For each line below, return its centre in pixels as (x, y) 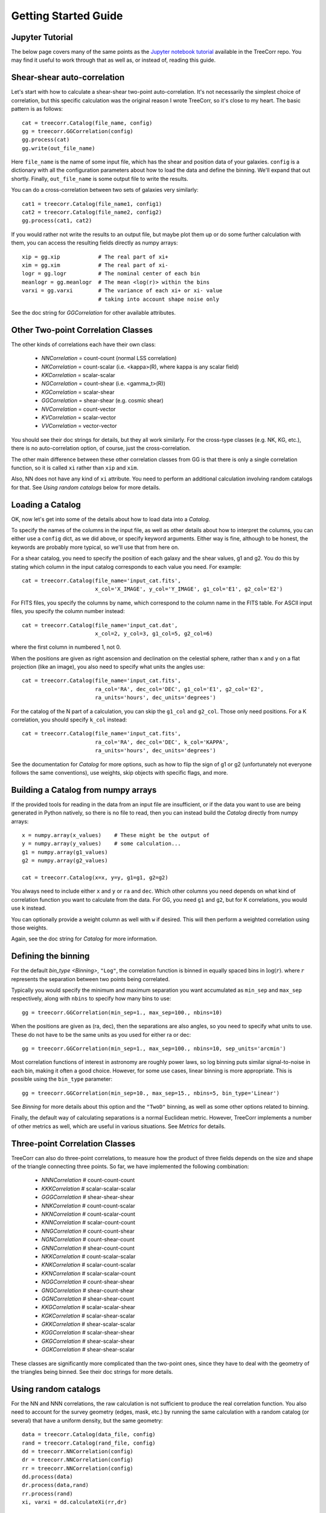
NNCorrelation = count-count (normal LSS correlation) (109, 358)
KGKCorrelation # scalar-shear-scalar (88, 1316)
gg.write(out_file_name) (59, 148)
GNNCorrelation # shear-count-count (88, 1248)
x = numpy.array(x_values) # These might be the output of (116, 835)
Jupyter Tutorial (42, 37)
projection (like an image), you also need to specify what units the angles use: (108, 667)
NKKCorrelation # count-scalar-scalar (88, 1256)
